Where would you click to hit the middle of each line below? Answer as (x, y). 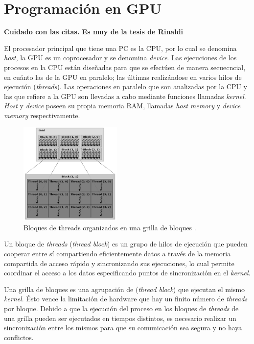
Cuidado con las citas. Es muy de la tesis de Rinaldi (94, 32)
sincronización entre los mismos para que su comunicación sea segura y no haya (123, 328)
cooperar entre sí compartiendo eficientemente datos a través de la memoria (117, 254)
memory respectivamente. (42, 115)
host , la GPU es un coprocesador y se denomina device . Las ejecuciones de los (120, 58)
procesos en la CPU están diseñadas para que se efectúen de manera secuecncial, (125, 67)
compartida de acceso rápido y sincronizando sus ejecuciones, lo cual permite (119, 263)
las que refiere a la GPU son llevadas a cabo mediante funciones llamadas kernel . (125, 96)
